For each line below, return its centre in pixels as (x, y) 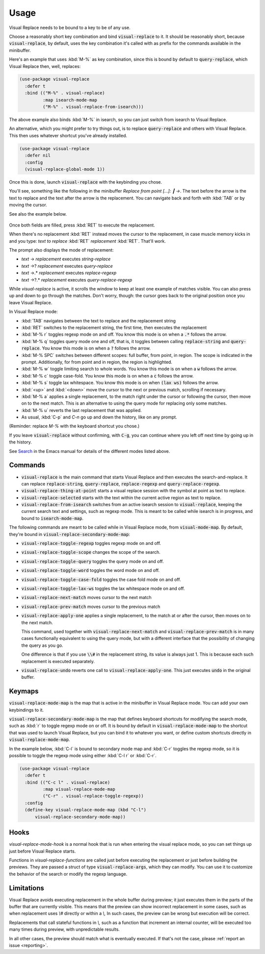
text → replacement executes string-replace (66, 259)
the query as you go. (42, 645)
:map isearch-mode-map (70, 100)
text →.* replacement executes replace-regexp (69, 273)
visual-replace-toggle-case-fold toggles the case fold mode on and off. (101, 579)
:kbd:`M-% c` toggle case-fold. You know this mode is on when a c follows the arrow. (107, 376)
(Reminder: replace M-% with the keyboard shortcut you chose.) (74, 426)
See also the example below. (38, 214)
